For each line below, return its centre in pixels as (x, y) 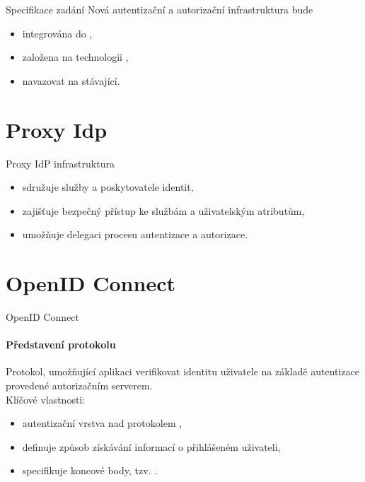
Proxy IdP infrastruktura (60, 163)
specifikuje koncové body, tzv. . (90, 470)
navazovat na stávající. (71, 80)
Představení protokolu (61, 345)
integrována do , (57, 33)
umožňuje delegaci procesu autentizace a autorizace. (135, 234)
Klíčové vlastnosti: (46, 399)
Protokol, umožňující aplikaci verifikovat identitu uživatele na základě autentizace (183, 371)
